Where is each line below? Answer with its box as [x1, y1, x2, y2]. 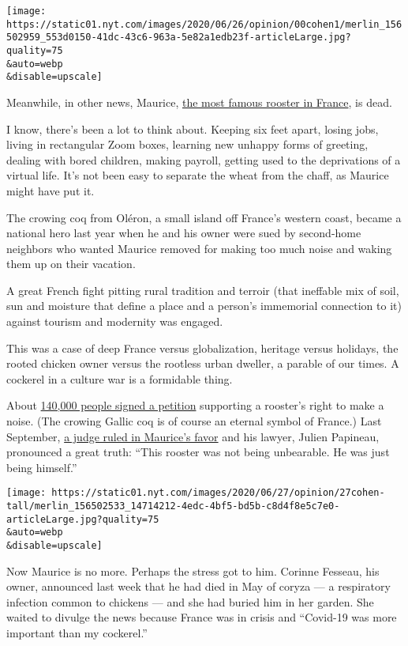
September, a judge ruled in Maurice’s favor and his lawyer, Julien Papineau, [6, 428, 380, 444]
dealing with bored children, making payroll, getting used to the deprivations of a [6, 151, 401, 168]
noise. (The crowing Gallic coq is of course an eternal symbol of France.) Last [6, 413, 382, 429]
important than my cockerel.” [6, 625, 148, 641]
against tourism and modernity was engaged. [6, 313, 223, 330]
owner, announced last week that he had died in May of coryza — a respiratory [6, 578, 391, 595]
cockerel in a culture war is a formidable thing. [6, 370, 233, 387]
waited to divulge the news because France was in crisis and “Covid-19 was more [6, 609, 397, 625]
